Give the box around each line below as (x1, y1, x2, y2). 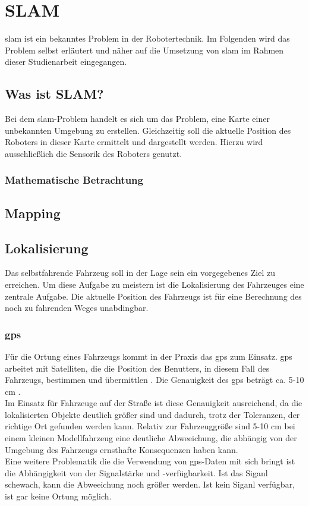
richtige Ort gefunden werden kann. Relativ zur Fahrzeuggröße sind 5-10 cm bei (5, 420, 295, 432)
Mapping (5, 203, 61, 222)
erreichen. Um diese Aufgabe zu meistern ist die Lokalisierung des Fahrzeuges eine (5, 278, 304, 290)
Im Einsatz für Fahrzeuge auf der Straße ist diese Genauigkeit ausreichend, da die (5, 397, 302, 409)
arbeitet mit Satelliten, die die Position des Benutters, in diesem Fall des (5, 362, 270, 374)
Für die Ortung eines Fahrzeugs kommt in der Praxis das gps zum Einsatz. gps (5, 350, 292, 362)
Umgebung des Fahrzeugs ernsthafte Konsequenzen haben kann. (5, 443, 238, 455)
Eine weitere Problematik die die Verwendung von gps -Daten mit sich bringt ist (5, 455, 295, 467)
